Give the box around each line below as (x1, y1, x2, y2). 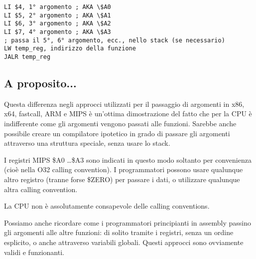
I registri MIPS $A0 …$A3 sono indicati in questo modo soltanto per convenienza (4, 154, 252, 165)
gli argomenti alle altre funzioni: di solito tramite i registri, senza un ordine (4, 227, 234, 238)
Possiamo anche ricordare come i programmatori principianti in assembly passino (4, 217, 251, 228)
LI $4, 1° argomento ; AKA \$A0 (4, 3, 111, 10)
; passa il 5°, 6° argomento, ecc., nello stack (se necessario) (4, 36, 225, 44)
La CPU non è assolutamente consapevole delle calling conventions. (4, 201, 210, 211)
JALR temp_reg (4, 53, 51, 60)
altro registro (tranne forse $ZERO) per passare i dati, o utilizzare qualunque (4, 174, 240, 184)
